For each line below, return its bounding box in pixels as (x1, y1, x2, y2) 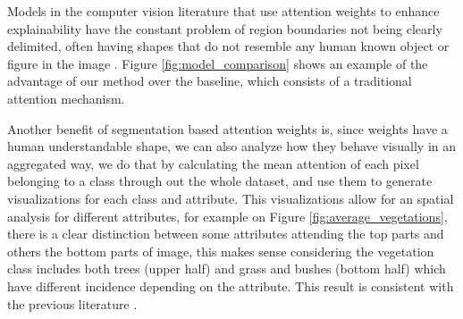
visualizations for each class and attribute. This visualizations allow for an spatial (7, 189, 454, 207)
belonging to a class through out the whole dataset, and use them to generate (7, 172, 433, 190)
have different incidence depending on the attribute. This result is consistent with (7, 276, 454, 295)
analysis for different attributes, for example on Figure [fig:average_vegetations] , (7, 206, 448, 225)
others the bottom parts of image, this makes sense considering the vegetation (7, 241, 434, 260)
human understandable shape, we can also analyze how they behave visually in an (7, 137, 457, 155)
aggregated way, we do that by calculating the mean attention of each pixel (7, 154, 419, 172)
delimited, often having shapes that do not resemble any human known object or (7, 37, 450, 55)
